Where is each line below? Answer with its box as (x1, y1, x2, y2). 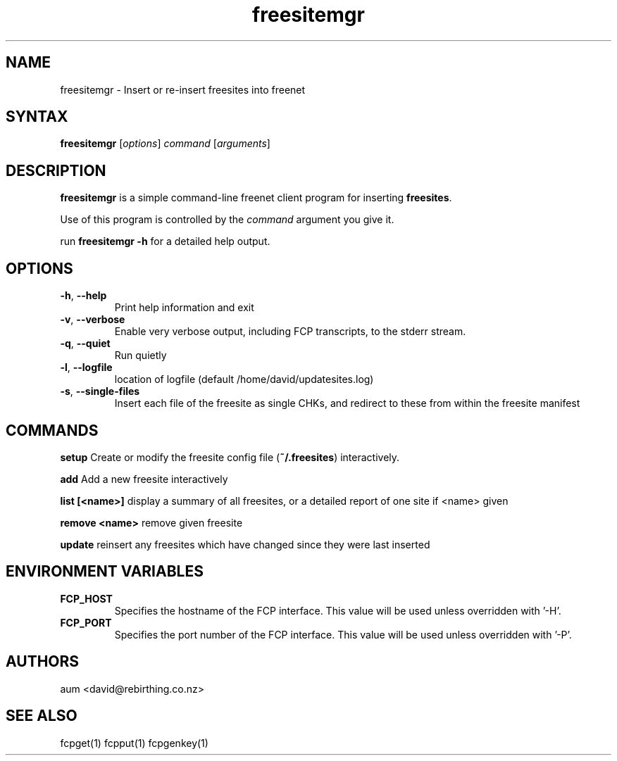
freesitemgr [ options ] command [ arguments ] (60, 137, 270, 150)
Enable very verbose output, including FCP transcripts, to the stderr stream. (114, 325, 466, 338)
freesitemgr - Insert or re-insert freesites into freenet (60, 83, 306, 96)
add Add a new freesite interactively (60, 472, 228, 485)
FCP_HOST (60, 592, 113, 605)
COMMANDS (6, 421, 99, 439)
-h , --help (60, 289, 107, 302)
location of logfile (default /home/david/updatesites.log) (114, 373, 374, 386)
